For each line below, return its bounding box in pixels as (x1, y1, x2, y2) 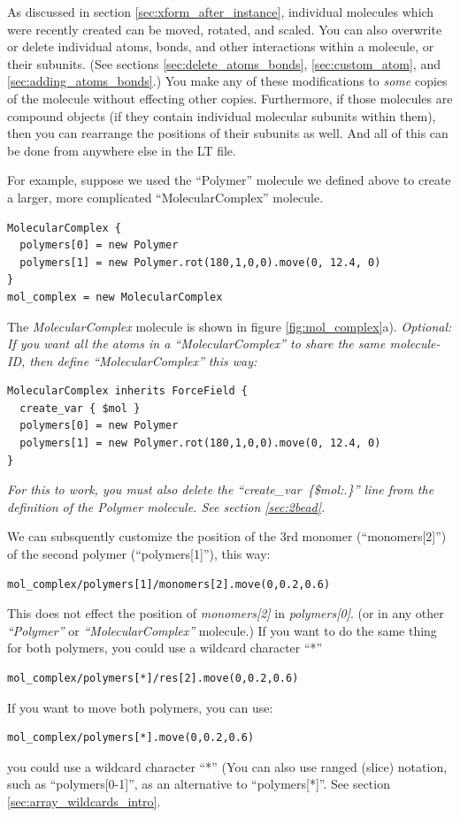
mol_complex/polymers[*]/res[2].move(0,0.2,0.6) (7, 672, 299, 684)
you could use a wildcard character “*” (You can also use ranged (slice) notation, (7, 757, 448, 775)
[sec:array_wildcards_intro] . (7, 791, 161, 810)
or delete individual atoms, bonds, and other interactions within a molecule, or (7, 37, 434, 56)
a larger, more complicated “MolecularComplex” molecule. (7, 187, 324, 206)
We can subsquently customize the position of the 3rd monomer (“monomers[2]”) (7, 527, 447, 546)
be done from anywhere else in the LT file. (7, 141, 236, 159)
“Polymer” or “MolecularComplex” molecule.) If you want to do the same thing (7, 621, 437, 639)
